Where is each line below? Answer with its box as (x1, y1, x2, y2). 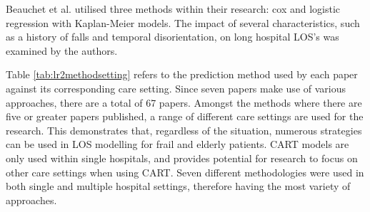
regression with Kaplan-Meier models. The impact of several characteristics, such (6, 15, 360, 30)
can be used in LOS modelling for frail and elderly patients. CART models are (6, 137, 349, 152)
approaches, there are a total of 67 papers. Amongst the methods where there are (6, 95, 362, 110)
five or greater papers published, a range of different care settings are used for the (6, 109, 364, 124)
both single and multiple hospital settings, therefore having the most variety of (6, 179, 351, 194)
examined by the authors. (6, 43, 118, 58)
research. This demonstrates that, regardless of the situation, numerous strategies (6, 122, 362, 137)
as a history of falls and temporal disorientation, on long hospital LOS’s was (6, 29, 339, 44)
